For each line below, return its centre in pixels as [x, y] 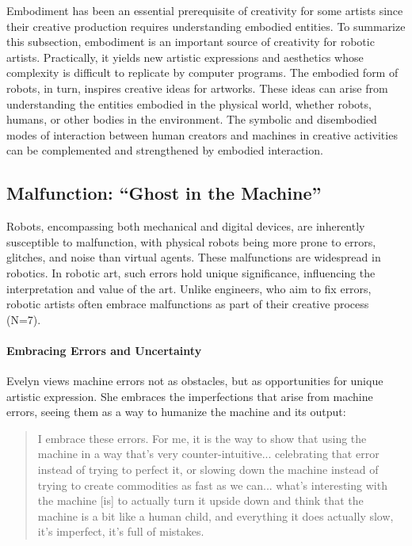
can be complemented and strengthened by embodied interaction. [165, 150]
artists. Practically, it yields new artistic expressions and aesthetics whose [185, 57]
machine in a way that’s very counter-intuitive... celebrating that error [208, 454]
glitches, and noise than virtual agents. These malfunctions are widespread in [194, 257]
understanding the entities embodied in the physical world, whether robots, [189, 103]
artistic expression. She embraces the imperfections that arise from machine [190, 396]
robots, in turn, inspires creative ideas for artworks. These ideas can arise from [197, 88]
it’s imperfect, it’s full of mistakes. [121, 531]
